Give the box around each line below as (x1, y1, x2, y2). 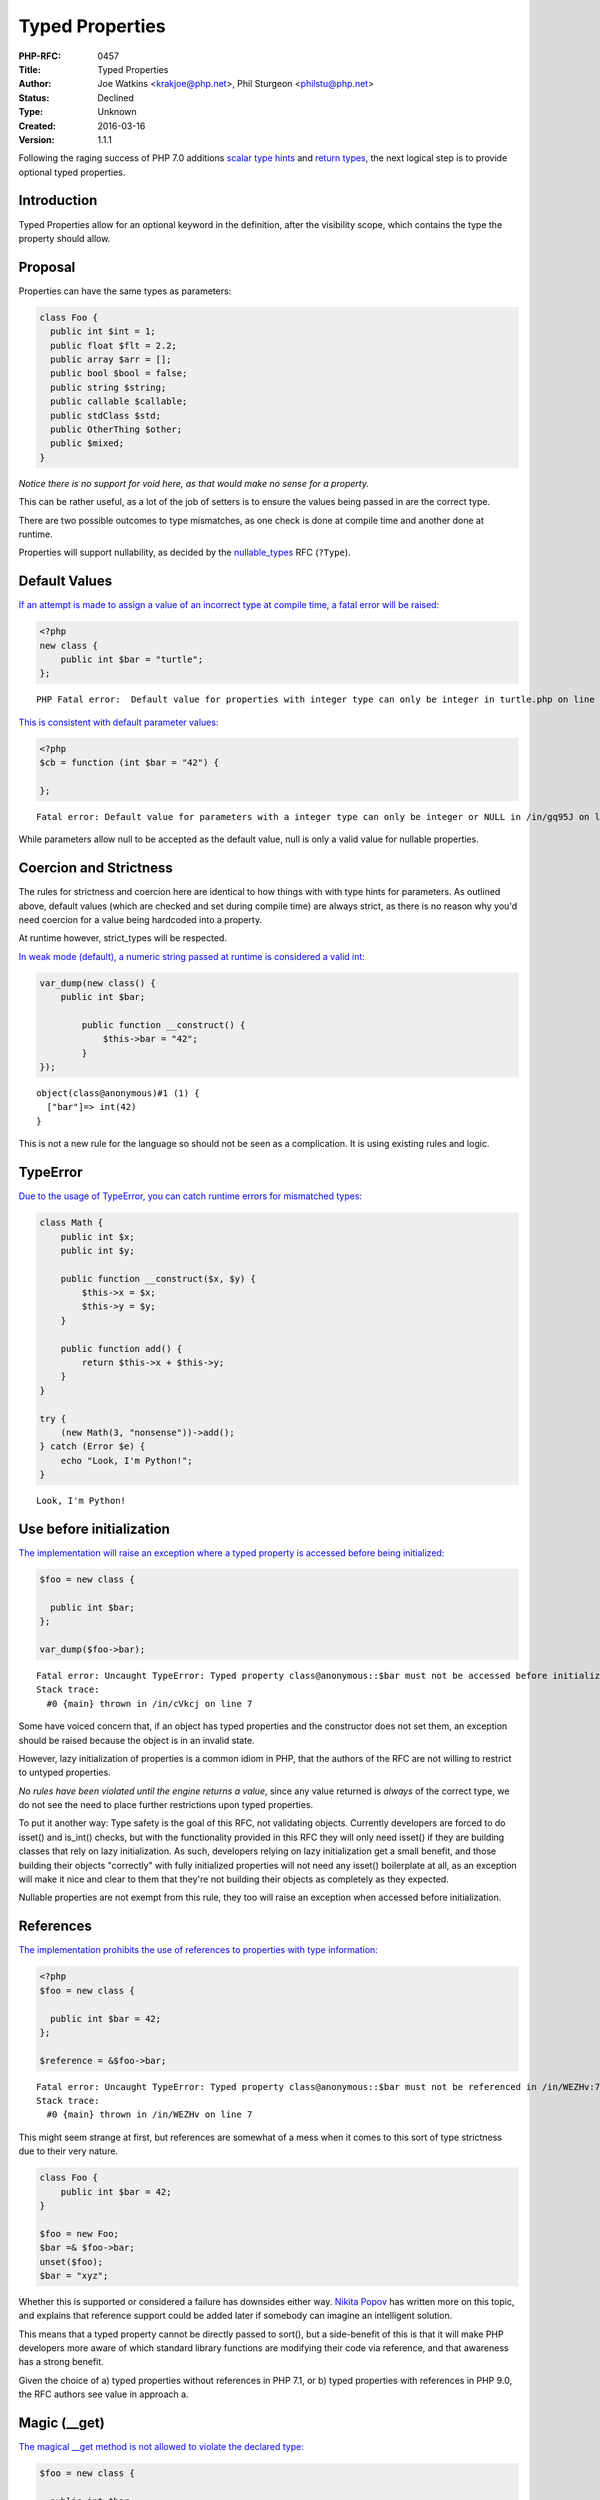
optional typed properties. (18, 166, 126, 178)
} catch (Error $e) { (39, 1441, 146, 1452)
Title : (18, 63, 42, 75)
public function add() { (60, 1343, 183, 1354)
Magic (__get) (18, 2415, 105, 2432)
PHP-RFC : (18, 50, 62, 62)
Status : (18, 91, 50, 104)
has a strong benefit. (18, 2356, 104, 2368)
